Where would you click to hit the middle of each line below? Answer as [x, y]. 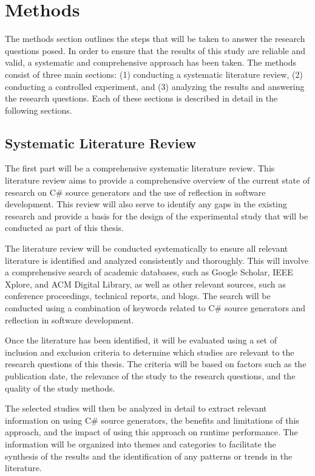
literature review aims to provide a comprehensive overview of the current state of [157, 180]
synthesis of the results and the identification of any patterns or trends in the [149, 456]
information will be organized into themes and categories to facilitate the [141, 443]
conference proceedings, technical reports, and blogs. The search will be [138, 296]
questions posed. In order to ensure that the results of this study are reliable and [155, 50]
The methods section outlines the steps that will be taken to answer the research [155, 39]
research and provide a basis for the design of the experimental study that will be [157, 216]
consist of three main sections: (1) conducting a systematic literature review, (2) [154, 74]
